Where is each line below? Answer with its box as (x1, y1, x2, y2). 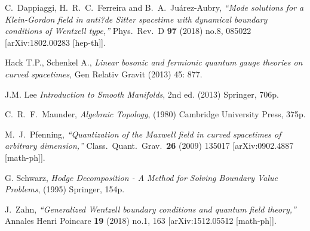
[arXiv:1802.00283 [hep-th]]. (5, 36, 106, 48)
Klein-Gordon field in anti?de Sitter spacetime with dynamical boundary (5, 13, 268, 25)
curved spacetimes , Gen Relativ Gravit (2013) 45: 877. (5, 67, 202, 80)
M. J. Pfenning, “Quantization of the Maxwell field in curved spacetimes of (5, 127, 281, 140)
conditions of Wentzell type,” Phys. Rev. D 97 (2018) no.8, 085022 (5, 24, 251, 37)
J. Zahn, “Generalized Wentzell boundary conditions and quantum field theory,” (5, 202, 296, 215)
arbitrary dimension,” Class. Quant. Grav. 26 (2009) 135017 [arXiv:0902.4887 (5, 139, 294, 152)
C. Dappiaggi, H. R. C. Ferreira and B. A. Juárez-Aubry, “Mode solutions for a (5, 1, 304, 13)
